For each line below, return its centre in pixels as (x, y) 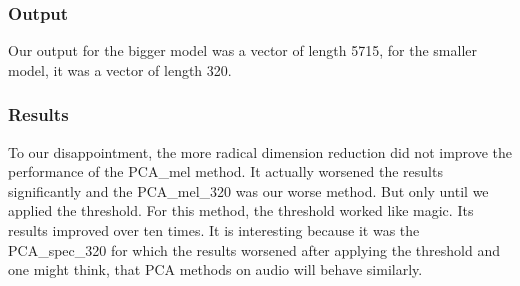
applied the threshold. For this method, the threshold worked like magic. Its (241, 210)
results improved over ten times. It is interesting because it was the (214, 230)
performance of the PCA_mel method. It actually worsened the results (225, 171)
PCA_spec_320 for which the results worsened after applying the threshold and (254, 249)
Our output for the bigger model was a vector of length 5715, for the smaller (242, 50)
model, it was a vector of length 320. (120, 69)
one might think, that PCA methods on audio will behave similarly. (215, 269)
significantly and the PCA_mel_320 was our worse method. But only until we (248, 190)
